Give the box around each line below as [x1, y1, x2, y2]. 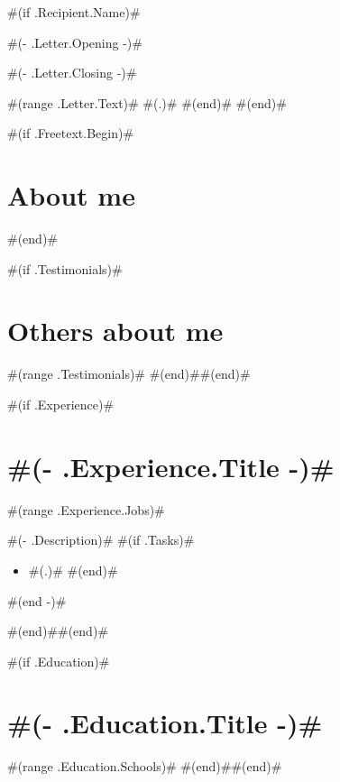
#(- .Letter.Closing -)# [7, 63, 137, 82]
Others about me [7, 312, 224, 349]
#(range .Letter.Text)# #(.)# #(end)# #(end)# [7, 93, 287, 112]
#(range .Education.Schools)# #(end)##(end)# [7, 757, 282, 776]
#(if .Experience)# [7, 395, 115, 413]
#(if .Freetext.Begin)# [7, 124, 134, 143]
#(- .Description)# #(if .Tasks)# [7, 530, 195, 549]
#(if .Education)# [7, 651, 110, 670]
